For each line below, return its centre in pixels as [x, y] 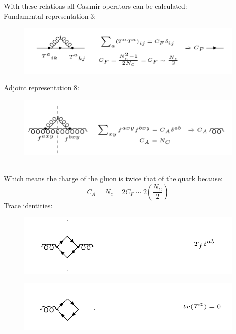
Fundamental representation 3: [50, 16]
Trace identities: [28, 205]
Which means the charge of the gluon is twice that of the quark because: [113, 179]
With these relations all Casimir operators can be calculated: [96, 6]
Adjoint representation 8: [42, 87]
